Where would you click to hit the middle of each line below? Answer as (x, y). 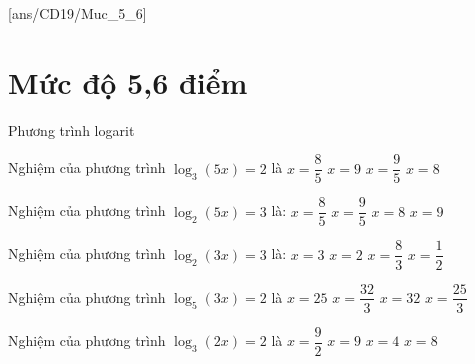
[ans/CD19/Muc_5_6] (77, 13)
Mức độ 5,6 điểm (128, 81)
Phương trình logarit (71, 129)
